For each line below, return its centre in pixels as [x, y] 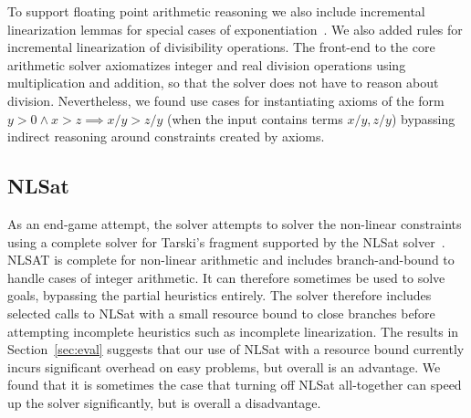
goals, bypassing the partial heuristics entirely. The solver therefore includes [220, 295]
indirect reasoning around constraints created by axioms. [166, 136]
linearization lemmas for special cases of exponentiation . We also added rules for [235, 29]
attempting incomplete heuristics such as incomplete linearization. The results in [233, 331]
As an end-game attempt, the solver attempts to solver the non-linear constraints [235, 223]
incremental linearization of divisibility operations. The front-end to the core [221, 47]
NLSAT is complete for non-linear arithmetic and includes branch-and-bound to [231, 260]
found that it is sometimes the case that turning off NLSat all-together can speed [235, 385]
